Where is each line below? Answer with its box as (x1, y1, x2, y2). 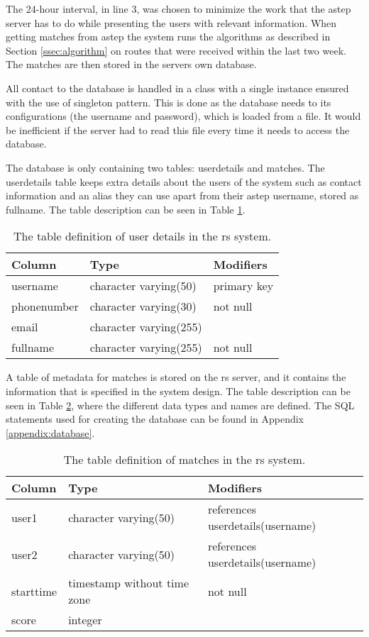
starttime (11, 582, 57, 599)
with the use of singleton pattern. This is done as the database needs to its (6, 94, 331, 109)
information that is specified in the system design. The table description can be (6, 383, 351, 398)
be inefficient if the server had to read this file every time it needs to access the (6, 122, 350, 137)
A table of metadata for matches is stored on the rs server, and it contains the (6, 370, 346, 384)
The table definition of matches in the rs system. (63, 451, 306, 468)
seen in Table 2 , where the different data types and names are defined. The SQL (6, 397, 355, 412)
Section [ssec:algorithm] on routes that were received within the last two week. (6, 43, 346, 57)
